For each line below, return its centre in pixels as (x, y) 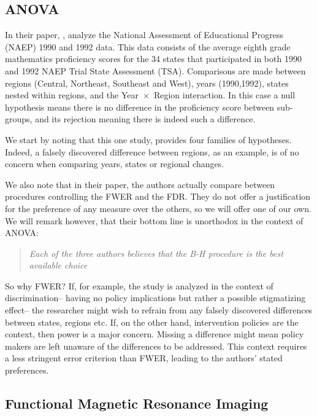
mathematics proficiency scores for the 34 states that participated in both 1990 (153, 59)
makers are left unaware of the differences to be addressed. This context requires (156, 346)
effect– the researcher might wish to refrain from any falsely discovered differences (159, 310)
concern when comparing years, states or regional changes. (115, 164)
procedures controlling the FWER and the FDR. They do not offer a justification (158, 196)
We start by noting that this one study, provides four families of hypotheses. (148, 139)
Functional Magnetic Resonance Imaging (137, 403)
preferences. (27, 370)
